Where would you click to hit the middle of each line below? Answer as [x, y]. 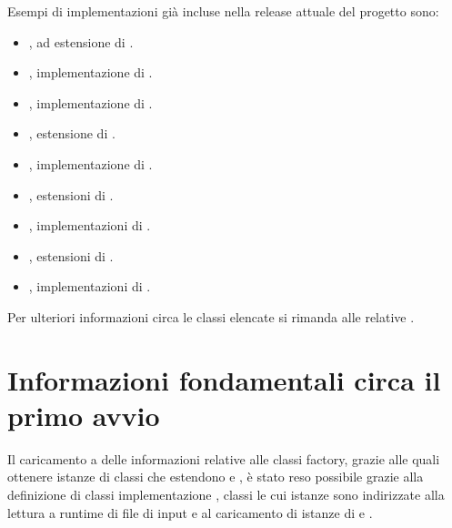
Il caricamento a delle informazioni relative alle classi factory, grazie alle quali [224, 458]
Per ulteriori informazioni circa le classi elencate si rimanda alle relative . [211, 316]
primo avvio [84, 415]
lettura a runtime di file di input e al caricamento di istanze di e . [190, 512]
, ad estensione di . [81, 41]
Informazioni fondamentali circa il [224, 379]
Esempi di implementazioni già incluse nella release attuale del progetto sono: [223, 11]
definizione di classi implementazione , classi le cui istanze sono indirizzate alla [226, 495]
